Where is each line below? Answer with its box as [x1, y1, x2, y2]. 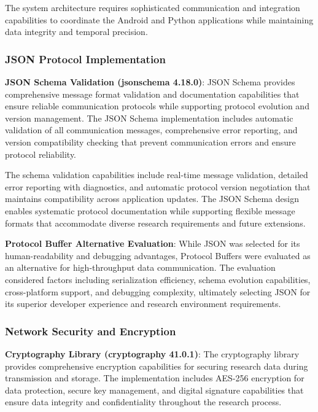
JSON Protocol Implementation [5, 51, 166, 66]
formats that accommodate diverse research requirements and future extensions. [5, 216, 306, 229]
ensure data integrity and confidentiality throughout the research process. [5, 395, 282, 408]
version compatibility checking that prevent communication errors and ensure [5, 135, 296, 148]
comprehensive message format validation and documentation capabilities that [5, 87, 300, 100]
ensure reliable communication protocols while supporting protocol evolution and [5, 99, 309, 112]
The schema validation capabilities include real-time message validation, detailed [5, 168, 308, 181]
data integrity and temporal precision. [5, 25, 148, 38]
